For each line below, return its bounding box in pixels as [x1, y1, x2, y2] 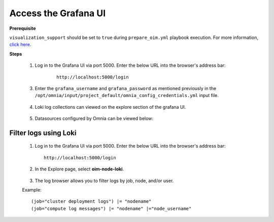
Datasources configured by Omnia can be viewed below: [35, 115, 154, 121]
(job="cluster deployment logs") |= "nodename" [31, 199, 152, 204]
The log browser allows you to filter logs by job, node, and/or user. [35, 177, 174, 184]
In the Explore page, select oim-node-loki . [35, 166, 124, 172]
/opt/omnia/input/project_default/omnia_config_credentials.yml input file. [35, 93, 219, 99]
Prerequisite [9, 25, 36, 31]
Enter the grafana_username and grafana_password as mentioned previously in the [35, 85, 217, 91]
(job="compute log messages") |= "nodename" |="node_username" [31, 205, 192, 211]
